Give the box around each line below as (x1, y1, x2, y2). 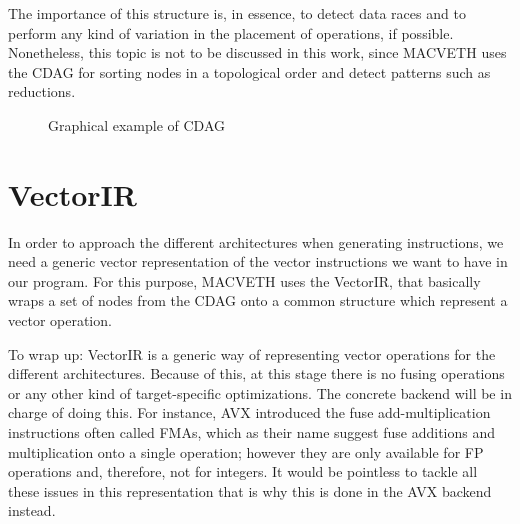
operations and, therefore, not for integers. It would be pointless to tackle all (8, 461, 478, 482)
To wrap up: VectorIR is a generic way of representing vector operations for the (8, 343, 496, 364)
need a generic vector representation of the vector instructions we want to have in (8, 251, 508, 272)
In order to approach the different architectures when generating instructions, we (8, 231, 504, 252)
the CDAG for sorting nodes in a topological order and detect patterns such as (8, 61, 491, 82)
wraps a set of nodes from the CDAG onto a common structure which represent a (8, 290, 508, 311)
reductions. (8, 81, 76, 102)
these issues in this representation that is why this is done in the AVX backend (8, 480, 492, 501)
